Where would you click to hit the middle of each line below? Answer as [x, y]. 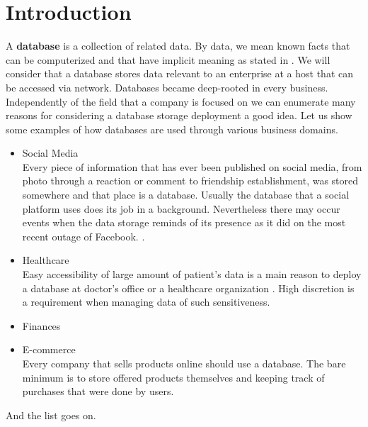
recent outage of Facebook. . [84, 236]
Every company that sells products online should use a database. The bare [184, 363]
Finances [41, 325]
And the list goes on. [51, 415]
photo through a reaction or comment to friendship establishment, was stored [190, 181]
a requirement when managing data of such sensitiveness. [146, 302]
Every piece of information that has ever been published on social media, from [192, 166]
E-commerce [49, 349]
